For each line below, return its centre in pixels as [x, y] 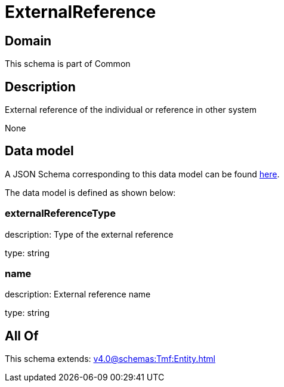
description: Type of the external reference [89, 234]
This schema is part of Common [68, 64]
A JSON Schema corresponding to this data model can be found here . [142, 174]
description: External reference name [78, 294]
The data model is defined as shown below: [90, 192]
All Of [22, 336]
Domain [28, 41]
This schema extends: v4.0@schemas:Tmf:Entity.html [110, 359]
